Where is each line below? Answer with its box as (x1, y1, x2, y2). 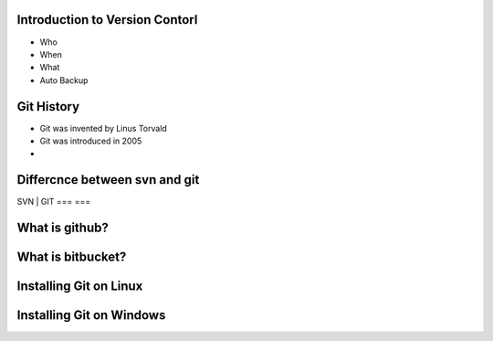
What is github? (16, 220, 109, 236)
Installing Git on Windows (16, 307, 166, 324)
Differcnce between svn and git (16, 172, 200, 187)
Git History (16, 99, 80, 114)
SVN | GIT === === (16, 197, 91, 208)
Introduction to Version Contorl (16, 12, 198, 27)
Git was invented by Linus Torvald (39, 123, 168, 133)
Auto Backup (39, 74, 89, 86)
